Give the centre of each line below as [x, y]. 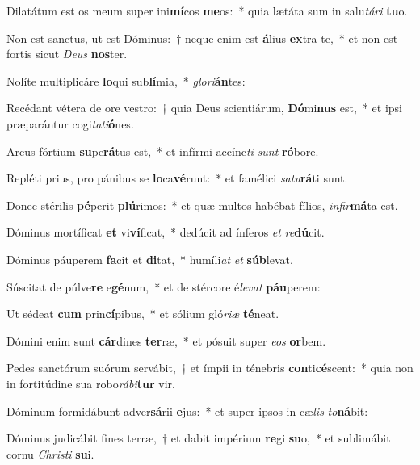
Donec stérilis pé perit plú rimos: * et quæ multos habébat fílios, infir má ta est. [202, 205]
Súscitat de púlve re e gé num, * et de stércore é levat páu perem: [164, 286]
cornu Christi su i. [50, 453]
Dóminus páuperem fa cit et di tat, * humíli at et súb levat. [150, 259]
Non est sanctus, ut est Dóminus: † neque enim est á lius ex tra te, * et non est [202, 38]
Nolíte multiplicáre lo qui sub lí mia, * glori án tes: [126, 80]
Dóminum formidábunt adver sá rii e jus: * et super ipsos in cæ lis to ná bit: [187, 411]
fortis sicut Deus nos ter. [67, 54]
